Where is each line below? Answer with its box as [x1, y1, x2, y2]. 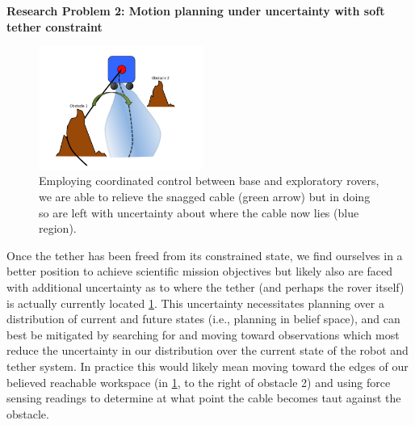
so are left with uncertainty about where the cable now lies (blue [39, 204, 359, 221]
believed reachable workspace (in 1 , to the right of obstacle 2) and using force [6, 373, 391, 390]
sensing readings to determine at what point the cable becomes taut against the [6, 389, 401, 406]
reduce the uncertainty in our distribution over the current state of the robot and [6, 342, 409, 359]
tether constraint [6, 18, 103, 35]
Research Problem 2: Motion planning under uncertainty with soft [6, 2, 385, 19]
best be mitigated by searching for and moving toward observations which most [6, 326, 400, 343]
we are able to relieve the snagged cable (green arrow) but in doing [39, 188, 371, 204]
